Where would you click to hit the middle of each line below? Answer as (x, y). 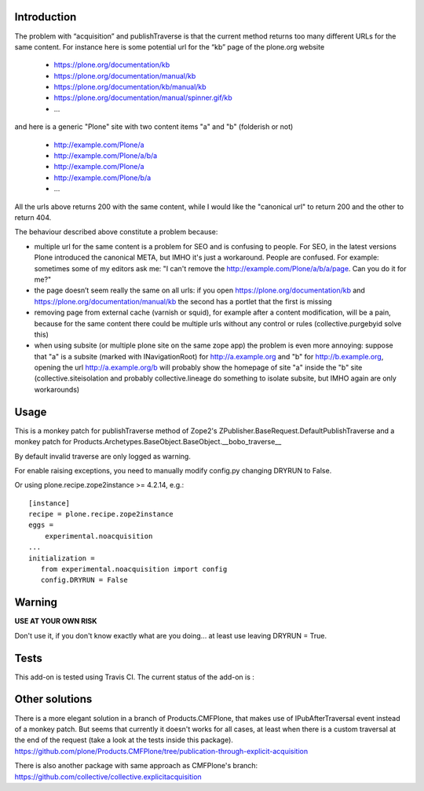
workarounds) (57, 389)
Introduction (46, 17)
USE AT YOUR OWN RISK (56, 621)
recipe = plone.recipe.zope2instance (101, 514)
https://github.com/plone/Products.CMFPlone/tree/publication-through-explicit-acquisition (161, 751)
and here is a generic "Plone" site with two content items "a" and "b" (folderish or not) (154, 127)
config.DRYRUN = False (84, 580)
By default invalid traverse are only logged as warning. (103, 456)
